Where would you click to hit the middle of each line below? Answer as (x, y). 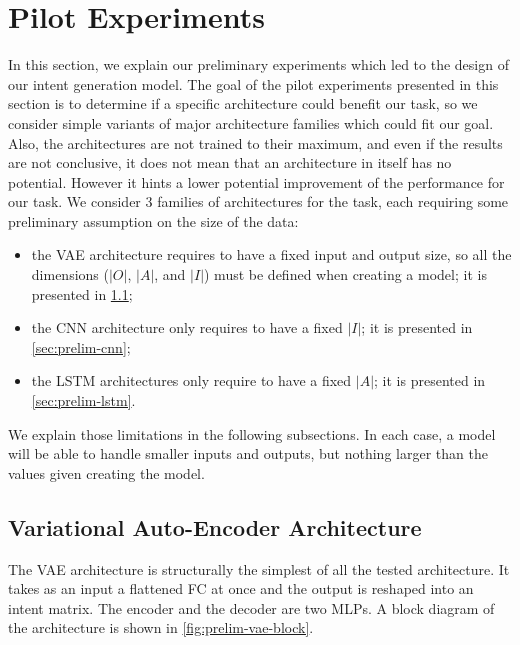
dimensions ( (70, 274)
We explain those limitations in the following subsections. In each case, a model (252, 433)
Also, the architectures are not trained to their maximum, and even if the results (255, 142)
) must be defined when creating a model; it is (345, 274)
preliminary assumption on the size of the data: (153, 220)
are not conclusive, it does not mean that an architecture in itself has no (230, 162)
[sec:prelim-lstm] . (83, 400)
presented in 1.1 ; (82, 293)
